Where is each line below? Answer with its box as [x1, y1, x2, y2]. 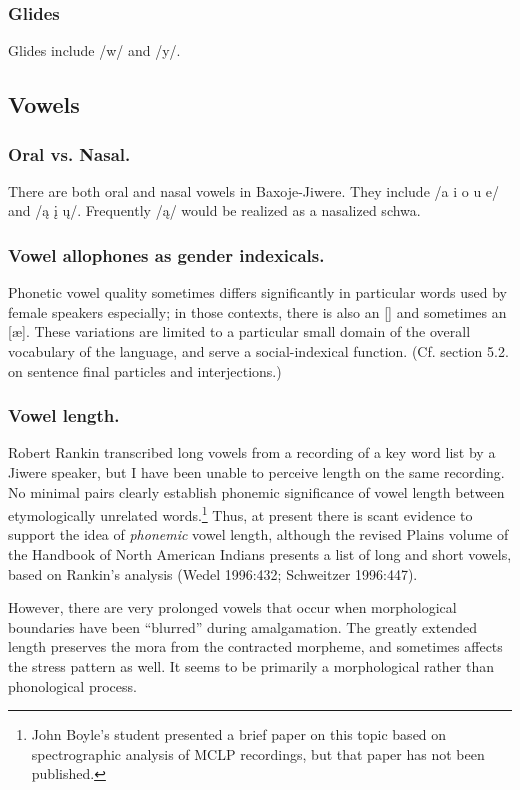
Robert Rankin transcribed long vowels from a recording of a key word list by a [8, 442, 496, 463]
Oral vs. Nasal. [8, 141, 131, 166]
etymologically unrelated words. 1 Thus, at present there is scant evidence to [8, 502, 473, 525]
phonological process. [8, 675, 137, 696]
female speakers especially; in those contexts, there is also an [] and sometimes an [8, 301, 507, 322]
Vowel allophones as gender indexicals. [8, 242, 325, 267]
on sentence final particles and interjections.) [8, 360, 282, 381]
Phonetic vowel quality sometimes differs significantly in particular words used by [8, 282, 507, 303]
